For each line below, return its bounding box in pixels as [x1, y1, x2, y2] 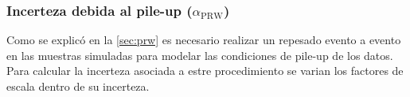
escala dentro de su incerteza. [6, 78, 150, 94]
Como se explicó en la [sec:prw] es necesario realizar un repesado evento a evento [6, 32, 401, 48]
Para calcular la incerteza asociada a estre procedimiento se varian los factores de [6, 62, 404, 79]
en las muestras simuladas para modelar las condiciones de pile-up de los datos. [6, 47, 393, 63]
